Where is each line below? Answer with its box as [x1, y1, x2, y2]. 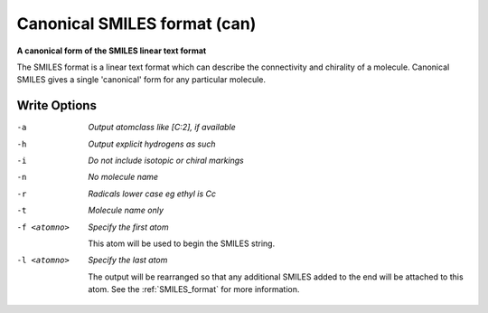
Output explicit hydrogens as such [88, 138, 216, 149]
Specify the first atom [88, 222, 169, 232]
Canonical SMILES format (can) [16, 14, 257, 33]
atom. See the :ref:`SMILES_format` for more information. [88, 284, 300, 295]
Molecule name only [88, 204, 164, 216]
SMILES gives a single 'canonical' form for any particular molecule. [16, 74, 267, 85]
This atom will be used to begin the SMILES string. [88, 238, 276, 249]
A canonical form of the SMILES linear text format [16, 45, 207, 56]
